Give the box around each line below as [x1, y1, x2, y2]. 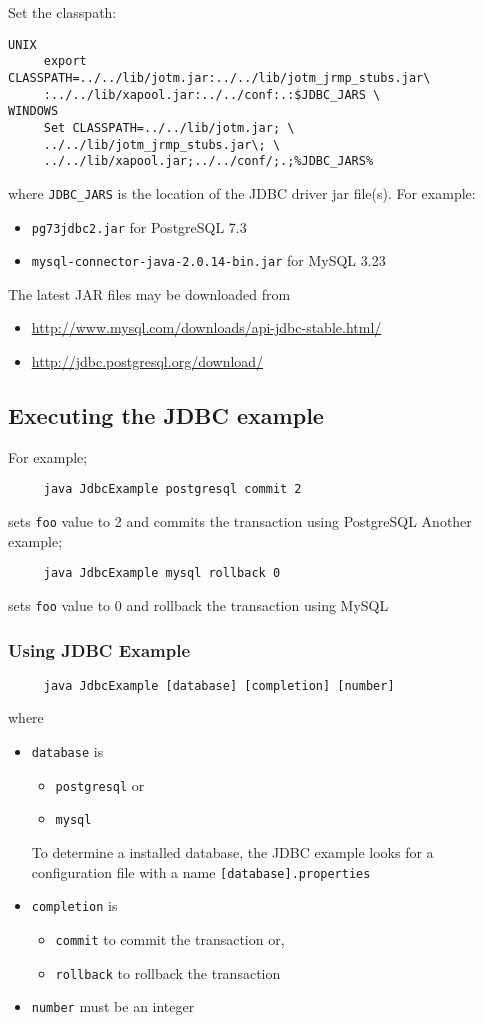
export [43, 54, 87, 69]
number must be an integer [31, 996, 195, 1017]
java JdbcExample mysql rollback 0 [43, 566, 281, 581]
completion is [31, 895, 118, 916]
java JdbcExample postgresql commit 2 [43, 482, 302, 497]
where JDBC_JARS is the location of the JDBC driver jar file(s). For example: [8, 182, 476, 203]
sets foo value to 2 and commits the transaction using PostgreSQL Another [8, 511, 472, 532]
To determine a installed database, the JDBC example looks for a [31, 842, 434, 863]
